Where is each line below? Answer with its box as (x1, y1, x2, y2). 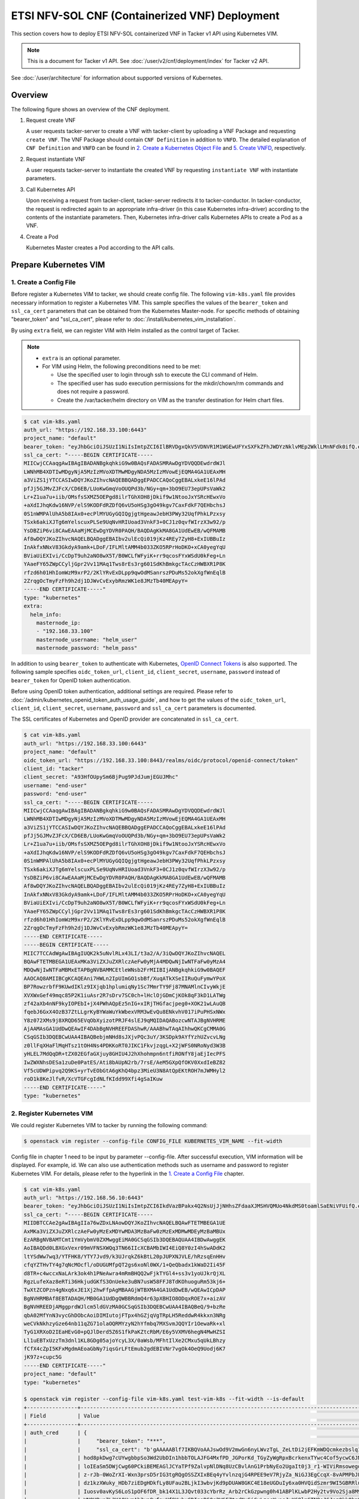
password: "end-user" (23, 790, 87, 797)
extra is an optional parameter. (42, 354, 121, 362)
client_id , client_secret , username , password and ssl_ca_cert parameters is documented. (11, 705, 257, 712)
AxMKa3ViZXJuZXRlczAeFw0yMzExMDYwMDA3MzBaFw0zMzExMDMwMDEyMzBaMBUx (23, 1228, 226, 1235)
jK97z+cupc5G (23, 1354, 62, 1360)
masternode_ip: (36, 619, 81, 626)
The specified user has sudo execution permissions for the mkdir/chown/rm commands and (57, 380, 284, 387)
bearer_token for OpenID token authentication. (11, 676, 131, 684)
